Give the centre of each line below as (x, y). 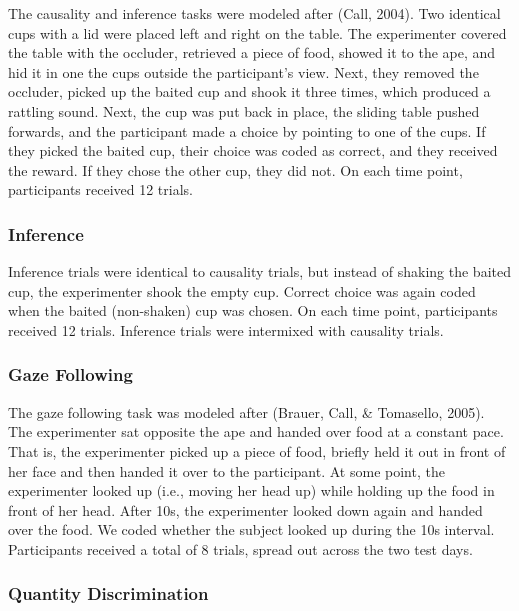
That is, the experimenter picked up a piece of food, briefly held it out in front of (257, 450)
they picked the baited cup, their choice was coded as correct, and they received (253, 150)
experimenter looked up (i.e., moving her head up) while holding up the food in (251, 490)
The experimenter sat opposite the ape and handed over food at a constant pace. (256, 431)
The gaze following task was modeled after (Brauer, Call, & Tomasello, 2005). (246, 411)
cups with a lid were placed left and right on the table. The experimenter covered (257, 32)
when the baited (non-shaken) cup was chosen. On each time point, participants (253, 310)
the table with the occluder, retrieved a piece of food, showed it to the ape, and (252, 52)
